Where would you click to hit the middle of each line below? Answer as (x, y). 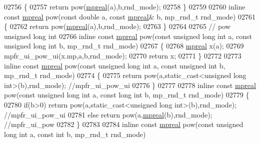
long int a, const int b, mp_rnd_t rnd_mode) (75, 134)
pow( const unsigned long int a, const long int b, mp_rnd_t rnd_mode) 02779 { (127, 95)
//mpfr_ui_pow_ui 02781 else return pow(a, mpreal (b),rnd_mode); (108, 114)
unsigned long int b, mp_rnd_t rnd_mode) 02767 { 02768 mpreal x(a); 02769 (124, 46)
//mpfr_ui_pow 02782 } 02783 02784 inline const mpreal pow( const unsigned (124, 124)
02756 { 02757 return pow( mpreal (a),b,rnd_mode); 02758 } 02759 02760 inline (125, 6)
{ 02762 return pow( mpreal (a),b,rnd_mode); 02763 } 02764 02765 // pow (117, 26)
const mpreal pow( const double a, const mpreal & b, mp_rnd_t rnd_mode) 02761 (130, 16)
